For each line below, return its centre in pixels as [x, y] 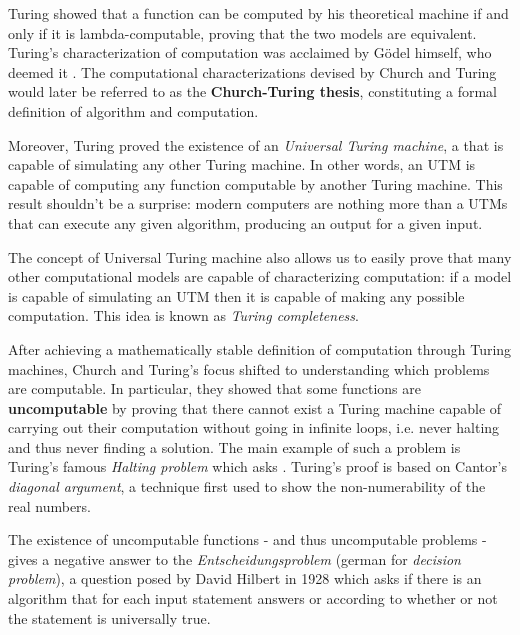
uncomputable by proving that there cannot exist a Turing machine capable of [255, 407]
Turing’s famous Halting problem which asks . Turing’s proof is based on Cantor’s [257, 466]
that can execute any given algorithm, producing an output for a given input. [245, 222]
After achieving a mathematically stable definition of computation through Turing [260, 348]
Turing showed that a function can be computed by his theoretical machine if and [258, 13]
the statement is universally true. [109, 617]
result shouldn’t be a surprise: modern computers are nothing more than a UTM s [258, 203]
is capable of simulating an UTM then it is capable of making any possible [236, 295]
